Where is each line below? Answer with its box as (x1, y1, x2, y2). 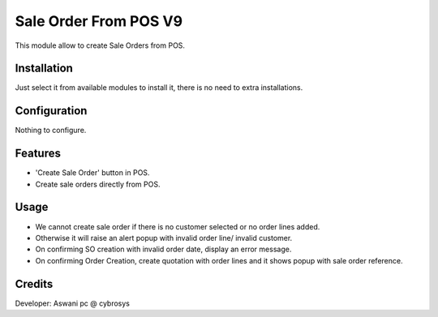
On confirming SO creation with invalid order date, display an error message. (35, 244, 292, 255)
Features (15, 147, 61, 161)
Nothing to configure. (15, 126, 87, 135)
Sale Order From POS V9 (15, 12, 182, 30)
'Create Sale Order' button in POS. (35, 168, 150, 178)
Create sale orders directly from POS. (35, 179, 161, 189)
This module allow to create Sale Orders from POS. (15, 41, 186, 50)
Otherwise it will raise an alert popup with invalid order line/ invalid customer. (35, 233, 293, 242)
